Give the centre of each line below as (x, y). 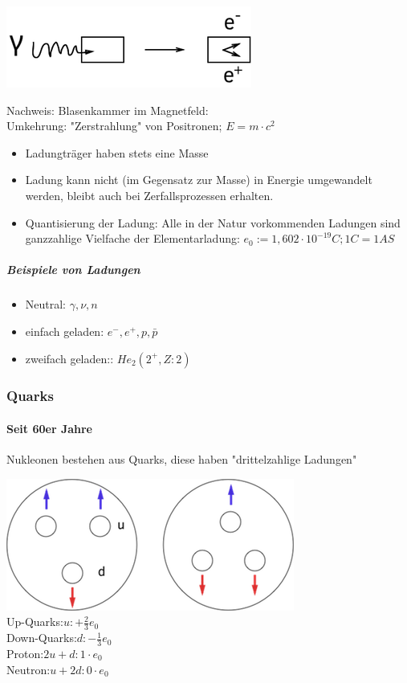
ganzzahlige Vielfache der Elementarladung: (132, 238)
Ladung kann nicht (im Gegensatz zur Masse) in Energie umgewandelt (199, 180)
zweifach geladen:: (69, 358)
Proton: (25, 653)
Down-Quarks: (42, 638)
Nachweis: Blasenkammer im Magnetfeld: (108, 110)
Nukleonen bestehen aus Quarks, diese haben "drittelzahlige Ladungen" (182, 459)
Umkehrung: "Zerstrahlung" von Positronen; (114, 126)
